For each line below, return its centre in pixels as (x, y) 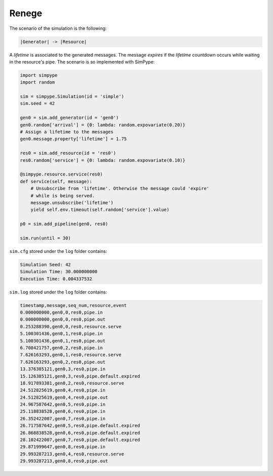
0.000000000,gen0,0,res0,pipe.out (63, 319)
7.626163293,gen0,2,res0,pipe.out (63, 362)
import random (37, 82)
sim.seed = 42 (37, 103)
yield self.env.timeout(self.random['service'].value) (100, 210)
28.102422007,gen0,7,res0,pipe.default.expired (80, 440)
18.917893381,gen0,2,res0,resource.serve (72, 383)
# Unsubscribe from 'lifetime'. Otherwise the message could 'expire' (120, 189)
